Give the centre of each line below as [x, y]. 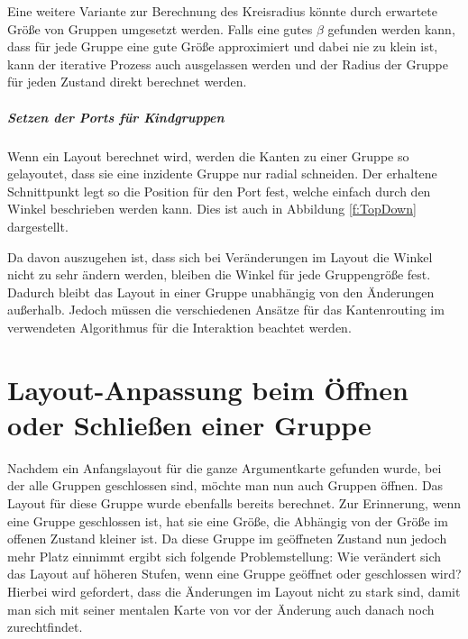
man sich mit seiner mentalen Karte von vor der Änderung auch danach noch [221, 609]
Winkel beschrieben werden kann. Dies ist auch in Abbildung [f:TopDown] [212, 209]
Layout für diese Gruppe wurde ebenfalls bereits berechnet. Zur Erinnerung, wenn [234, 502]
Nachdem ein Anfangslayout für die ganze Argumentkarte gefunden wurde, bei [225, 467]
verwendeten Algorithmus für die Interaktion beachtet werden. [179, 327]
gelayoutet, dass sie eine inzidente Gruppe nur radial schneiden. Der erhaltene [222, 173]
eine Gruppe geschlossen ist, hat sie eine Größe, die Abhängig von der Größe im [228, 520]
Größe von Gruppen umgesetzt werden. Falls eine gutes [160, 28]
